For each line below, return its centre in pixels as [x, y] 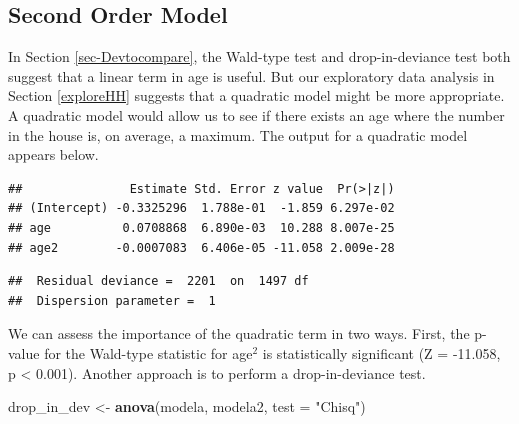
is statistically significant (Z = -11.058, [381, 352]
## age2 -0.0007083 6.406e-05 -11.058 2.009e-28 [201, 247]
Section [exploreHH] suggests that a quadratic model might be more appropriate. [256, 95]
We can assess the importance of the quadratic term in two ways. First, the [239, 333]
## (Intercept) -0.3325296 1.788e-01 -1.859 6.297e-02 [201, 208]
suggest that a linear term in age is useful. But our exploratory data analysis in [251, 75]
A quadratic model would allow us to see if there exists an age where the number [256, 114]
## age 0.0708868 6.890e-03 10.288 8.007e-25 [201, 227]
